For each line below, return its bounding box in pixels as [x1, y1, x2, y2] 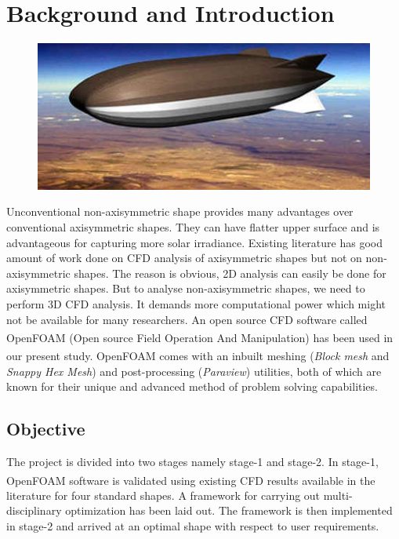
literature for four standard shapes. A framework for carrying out [6, 486, 321, 503]
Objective [6, 417, 85, 441]
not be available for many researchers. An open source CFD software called [6, 311, 368, 327]
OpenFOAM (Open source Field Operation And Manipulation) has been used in [6, 329, 394, 345]
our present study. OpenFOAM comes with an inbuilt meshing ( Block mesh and [6, 348, 390, 363]
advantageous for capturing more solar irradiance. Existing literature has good [6, 234, 383, 250]
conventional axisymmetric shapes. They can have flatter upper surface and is [6, 218, 380, 235]
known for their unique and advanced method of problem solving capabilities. [6, 378, 378, 395]
